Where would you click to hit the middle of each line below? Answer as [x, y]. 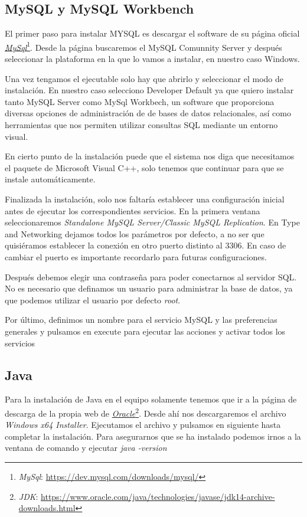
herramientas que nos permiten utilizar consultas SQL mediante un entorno [141, 125]
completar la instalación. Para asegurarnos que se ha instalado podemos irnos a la [153, 436]
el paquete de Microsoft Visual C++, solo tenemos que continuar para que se [144, 167]
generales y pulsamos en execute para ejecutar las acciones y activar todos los [145, 331]
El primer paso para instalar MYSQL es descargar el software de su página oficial [152, 33]
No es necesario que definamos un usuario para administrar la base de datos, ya [149, 288]
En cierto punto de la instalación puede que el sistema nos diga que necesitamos [150, 156]
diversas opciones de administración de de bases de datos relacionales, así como [148, 113]
